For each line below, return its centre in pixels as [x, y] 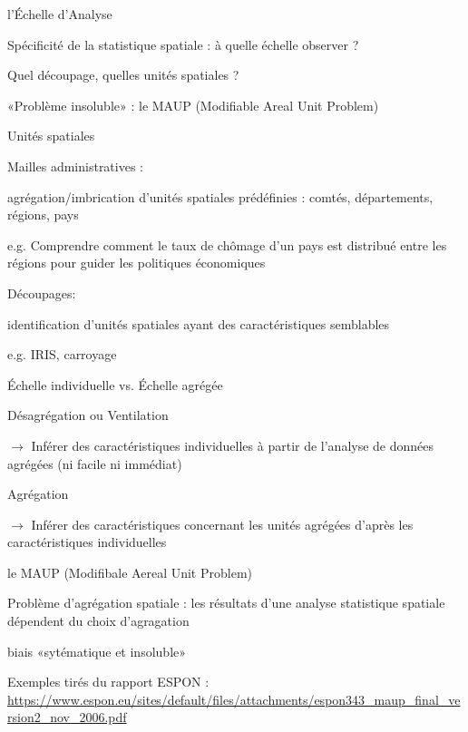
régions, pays [43, 215]
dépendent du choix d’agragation [98, 621]
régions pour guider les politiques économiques [136, 263]
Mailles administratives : [76, 166]
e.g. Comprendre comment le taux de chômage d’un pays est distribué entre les [227, 244]
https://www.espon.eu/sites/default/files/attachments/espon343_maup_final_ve [234, 699]
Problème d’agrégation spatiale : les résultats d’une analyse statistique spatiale [226, 603]
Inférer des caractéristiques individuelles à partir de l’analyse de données [233, 445]
